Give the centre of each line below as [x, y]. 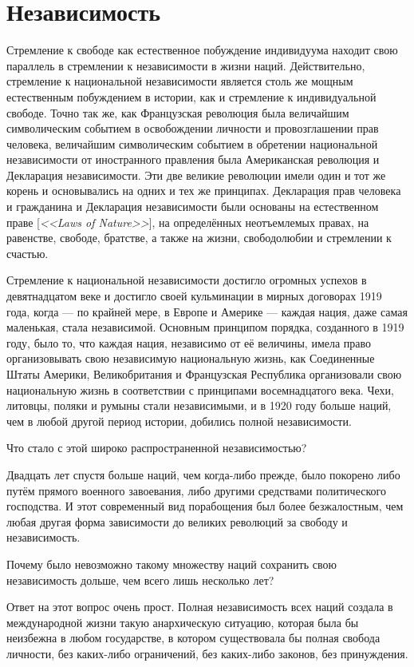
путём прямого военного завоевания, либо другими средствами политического [196, 490]
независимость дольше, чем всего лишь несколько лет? [140, 580]
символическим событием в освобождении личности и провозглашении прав [193, 128]
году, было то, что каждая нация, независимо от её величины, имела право [189, 342]
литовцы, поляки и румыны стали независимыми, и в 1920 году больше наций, [199, 405]
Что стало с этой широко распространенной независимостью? [157, 448]
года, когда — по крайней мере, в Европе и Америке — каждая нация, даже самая [207, 311]
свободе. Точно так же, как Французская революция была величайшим [178, 112]
